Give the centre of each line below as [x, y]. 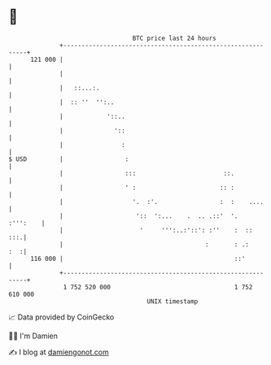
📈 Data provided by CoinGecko [61, 317]
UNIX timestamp [173, 301]
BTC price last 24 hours [175, 38]
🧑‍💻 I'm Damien [33, 336]
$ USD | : [69, 159]
